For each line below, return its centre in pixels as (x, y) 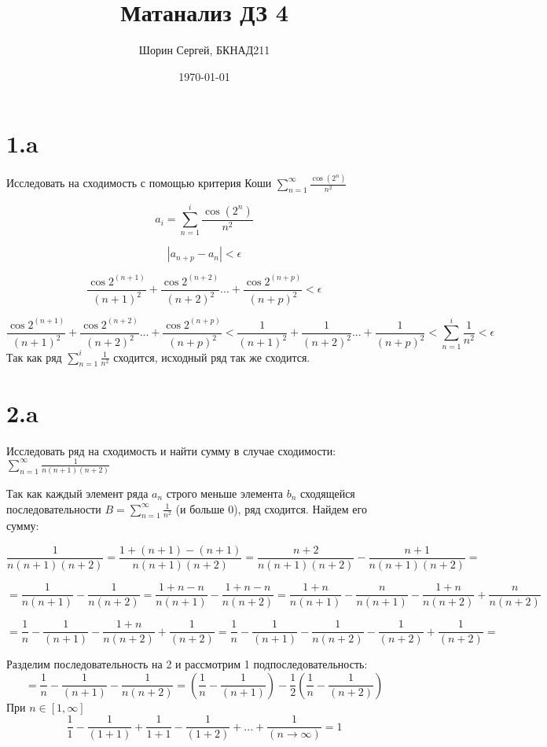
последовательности (54, 508)
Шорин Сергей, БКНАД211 (204, 50)
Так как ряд (34, 357)
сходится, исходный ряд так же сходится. (212, 357)
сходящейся (328, 493)
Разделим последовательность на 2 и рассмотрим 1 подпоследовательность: (187, 664)
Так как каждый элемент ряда (77, 493)
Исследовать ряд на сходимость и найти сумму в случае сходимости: (171, 450)
